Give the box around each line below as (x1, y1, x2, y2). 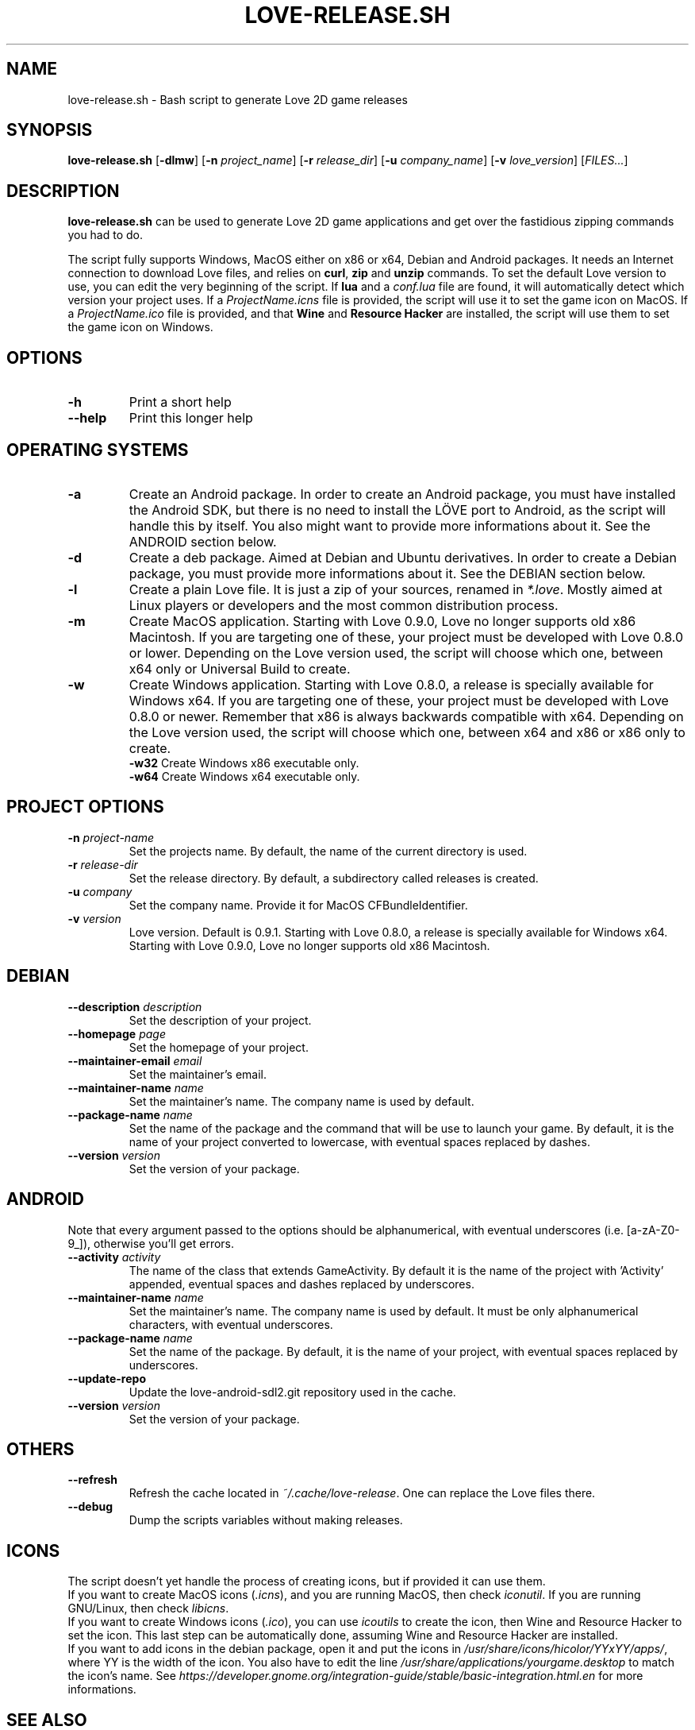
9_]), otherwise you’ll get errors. (67, 1236, 235, 1250)
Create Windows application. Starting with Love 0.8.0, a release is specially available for (129, 676, 654, 693)
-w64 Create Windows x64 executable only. (129, 769, 360, 783)
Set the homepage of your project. (129, 1040, 309, 1054)
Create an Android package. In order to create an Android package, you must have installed (129, 485, 676, 502)
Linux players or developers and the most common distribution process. (129, 597, 559, 613)
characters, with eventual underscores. (129, 1317, 333, 1331)
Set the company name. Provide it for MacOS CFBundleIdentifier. (129, 898, 468, 912)
